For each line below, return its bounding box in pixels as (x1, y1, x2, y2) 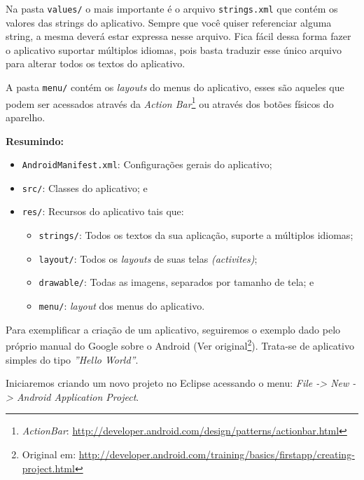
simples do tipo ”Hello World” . (6, 352, 139, 366)
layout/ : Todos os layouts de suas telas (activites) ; (38, 251, 258, 266)
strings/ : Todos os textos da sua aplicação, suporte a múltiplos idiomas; (38, 228, 353, 242)
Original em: (22, 446, 76, 461)
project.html (22, 460, 75, 475)
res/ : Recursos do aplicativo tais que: (22, 204, 184, 219)
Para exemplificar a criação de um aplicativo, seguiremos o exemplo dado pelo (6, 322, 341, 336)
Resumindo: (6, 133, 64, 148)
